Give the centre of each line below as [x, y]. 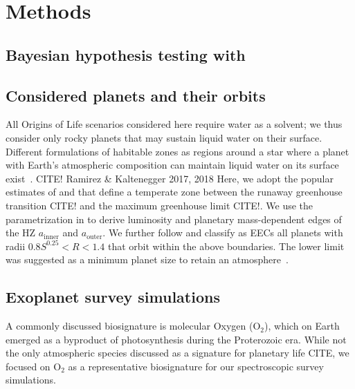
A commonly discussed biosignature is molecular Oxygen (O [133, 326]
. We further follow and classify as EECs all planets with [223, 233]
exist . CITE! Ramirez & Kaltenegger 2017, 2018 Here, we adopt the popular [170, 178]
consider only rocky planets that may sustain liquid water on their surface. [164, 137]
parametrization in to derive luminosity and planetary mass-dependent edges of [174, 219]
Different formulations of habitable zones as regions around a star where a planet [177, 151]
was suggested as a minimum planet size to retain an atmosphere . [147, 259]
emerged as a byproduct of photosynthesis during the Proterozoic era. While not [176, 339]
